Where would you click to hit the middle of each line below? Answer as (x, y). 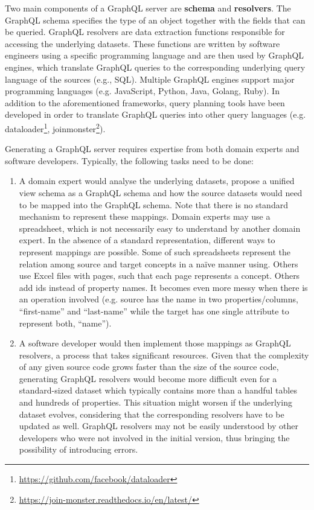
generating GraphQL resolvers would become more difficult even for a (148, 378)
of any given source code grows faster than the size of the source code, (149, 367)
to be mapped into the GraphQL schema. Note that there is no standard (153, 204)
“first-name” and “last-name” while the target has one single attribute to (154, 311)
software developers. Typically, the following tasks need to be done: (129, 160)
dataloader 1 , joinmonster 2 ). (55, 127)
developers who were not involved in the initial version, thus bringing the (154, 437)
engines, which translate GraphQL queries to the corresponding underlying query (155, 67)
